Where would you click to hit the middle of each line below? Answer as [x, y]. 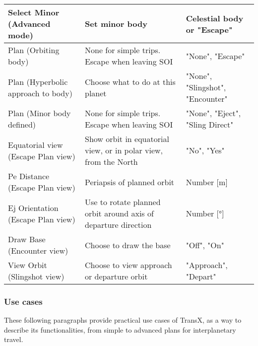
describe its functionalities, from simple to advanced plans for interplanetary [120, 329]
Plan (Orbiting [34, 50]
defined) [22, 124]
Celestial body [215, 18]
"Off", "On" [205, 245]
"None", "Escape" [215, 56]
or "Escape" [209, 29]
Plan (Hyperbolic [38, 81]
